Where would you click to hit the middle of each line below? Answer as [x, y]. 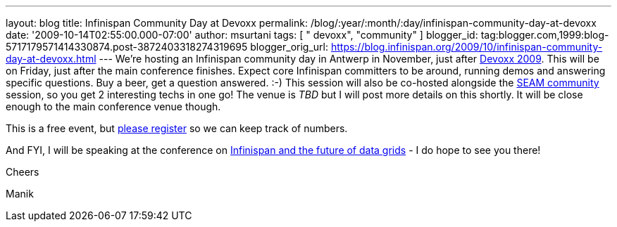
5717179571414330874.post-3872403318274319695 [127, 47]
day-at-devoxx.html [51, 59]
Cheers [23, 172]
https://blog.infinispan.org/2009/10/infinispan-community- [467, 47]
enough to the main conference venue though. [113, 106]
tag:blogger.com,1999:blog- [545, 35]
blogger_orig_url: [289, 47]
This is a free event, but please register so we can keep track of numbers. [177, 128]
